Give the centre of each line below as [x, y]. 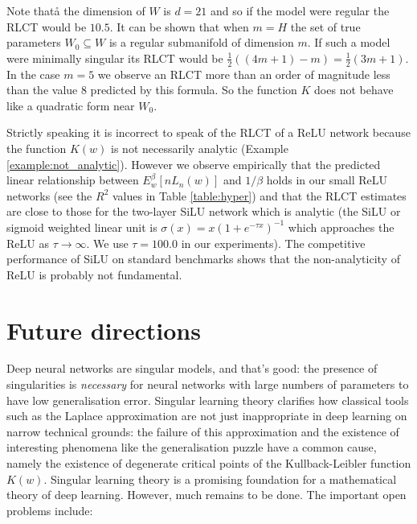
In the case [33, 74]
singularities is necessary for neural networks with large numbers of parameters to [208, 384]
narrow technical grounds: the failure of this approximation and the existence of [203, 431]
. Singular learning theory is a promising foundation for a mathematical [220, 479]
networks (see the [49, 195]
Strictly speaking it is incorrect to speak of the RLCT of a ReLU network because [208, 132]
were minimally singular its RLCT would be [115, 58]
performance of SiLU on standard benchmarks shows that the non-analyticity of [203, 259]
